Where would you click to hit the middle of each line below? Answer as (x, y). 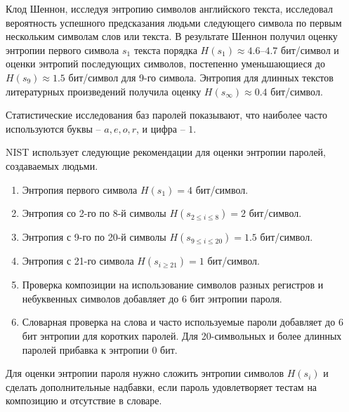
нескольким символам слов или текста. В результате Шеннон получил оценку (172, 36)
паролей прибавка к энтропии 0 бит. (100, 349)
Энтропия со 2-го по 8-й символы (94, 213)
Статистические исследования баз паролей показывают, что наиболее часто (166, 115)
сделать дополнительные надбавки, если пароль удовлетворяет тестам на (162, 386)
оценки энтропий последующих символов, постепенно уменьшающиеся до (165, 64)
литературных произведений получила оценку (104, 91)
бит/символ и (310, 49)
